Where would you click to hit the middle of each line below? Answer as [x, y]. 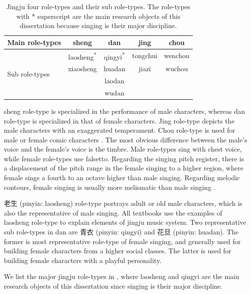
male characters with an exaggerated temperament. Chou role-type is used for [120, 130]
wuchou [177, 69]
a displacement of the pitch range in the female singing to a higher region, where [124, 168]
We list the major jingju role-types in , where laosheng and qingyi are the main [122, 276]
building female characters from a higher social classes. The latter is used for [118, 251]
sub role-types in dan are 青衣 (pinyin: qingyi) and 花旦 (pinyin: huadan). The [121, 232]
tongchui [145, 55]
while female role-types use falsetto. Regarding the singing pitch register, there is [124, 158]
